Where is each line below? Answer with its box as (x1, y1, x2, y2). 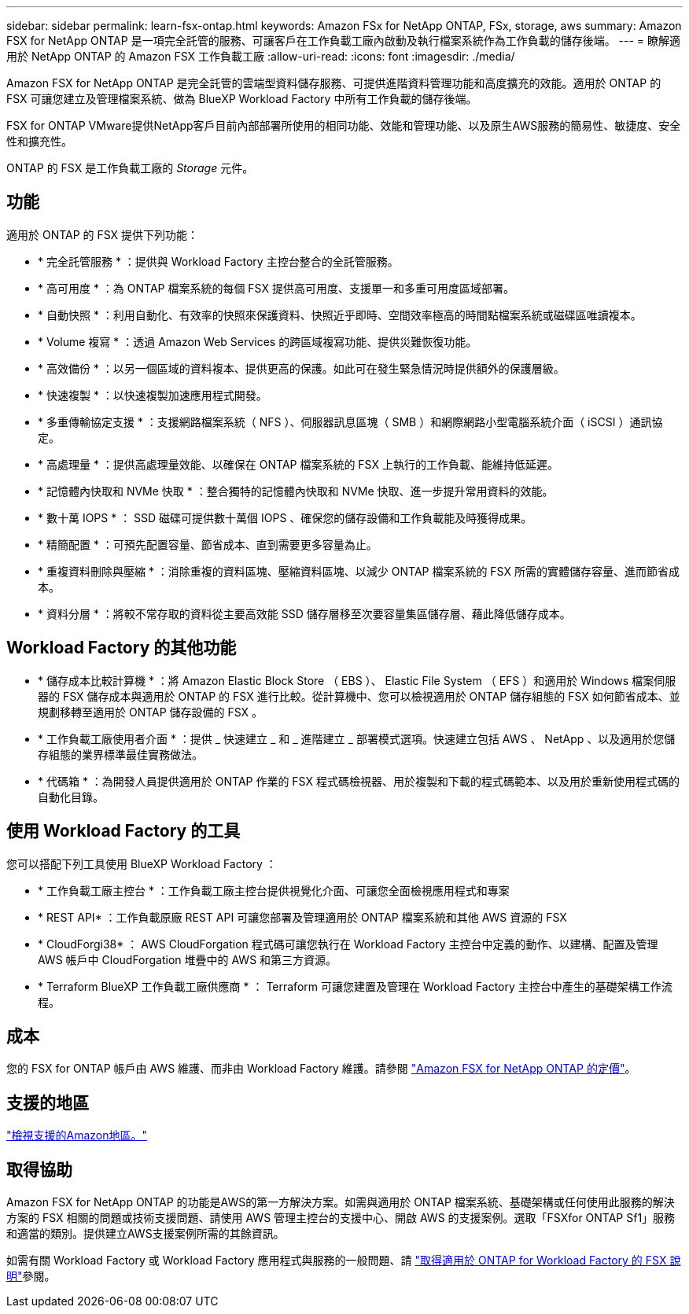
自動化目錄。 (38, 790, 104, 804)
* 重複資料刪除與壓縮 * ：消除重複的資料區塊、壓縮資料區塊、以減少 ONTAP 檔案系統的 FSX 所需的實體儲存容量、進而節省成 (38, 564, 680, 578)
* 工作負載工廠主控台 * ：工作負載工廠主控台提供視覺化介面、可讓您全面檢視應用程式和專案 (38, 883, 510, 897)
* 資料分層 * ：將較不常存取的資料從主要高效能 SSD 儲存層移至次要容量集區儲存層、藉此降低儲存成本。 (38, 606, 571, 620)
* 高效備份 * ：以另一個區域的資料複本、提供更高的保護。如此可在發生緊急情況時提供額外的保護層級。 (38, 361, 565, 375)
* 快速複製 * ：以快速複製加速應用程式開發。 (38, 388, 267, 402)
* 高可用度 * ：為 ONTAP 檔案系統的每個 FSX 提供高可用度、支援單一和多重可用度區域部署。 (38, 281, 514, 295)
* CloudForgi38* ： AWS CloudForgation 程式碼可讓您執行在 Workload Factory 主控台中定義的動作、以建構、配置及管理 (38, 937, 658, 951)
